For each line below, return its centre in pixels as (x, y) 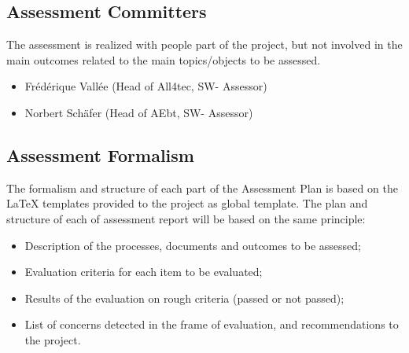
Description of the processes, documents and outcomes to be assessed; (193, 245)
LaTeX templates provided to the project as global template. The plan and (187, 203)
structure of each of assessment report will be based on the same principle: (186, 218)
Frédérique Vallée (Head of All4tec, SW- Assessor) (146, 86)
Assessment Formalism (100, 154)
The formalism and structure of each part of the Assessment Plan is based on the (202, 188)
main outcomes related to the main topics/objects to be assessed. (164, 59)
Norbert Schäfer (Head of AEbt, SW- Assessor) (139, 112)
